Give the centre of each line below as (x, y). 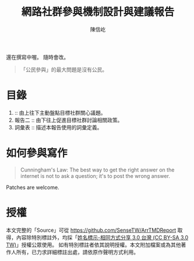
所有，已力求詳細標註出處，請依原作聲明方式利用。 (77, 252)
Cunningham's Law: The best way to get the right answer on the (97, 170)
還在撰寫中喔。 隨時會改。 (37, 57)
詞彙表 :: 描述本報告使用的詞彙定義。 (58, 127)
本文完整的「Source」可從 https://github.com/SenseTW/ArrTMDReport (91, 230)
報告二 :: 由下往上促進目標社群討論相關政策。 (68, 120)
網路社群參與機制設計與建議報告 (98, 12)
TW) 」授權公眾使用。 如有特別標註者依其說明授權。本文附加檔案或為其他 (94, 245)
